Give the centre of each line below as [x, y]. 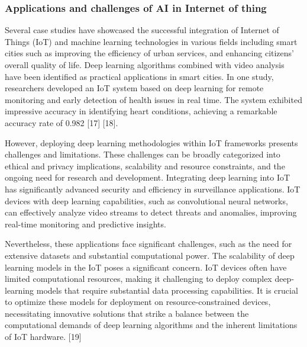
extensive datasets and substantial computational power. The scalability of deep [150, 255]
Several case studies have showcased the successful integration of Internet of [142, 30]
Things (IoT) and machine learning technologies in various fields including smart [151, 41]
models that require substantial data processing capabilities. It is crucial [167, 290]
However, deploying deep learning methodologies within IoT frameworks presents [151, 142]
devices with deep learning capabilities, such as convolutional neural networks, [146, 200]
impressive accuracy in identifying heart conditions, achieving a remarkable [141, 111]
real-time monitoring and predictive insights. [85, 224]
